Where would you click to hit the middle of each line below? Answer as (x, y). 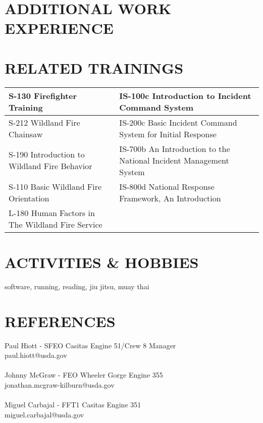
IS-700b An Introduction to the (175, 148)
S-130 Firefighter (43, 95)
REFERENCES (60, 321)
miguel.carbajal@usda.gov (44, 414)
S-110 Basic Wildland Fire (55, 186)
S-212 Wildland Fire (44, 122)
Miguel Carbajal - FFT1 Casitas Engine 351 (73, 405)
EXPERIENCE (59, 28)
